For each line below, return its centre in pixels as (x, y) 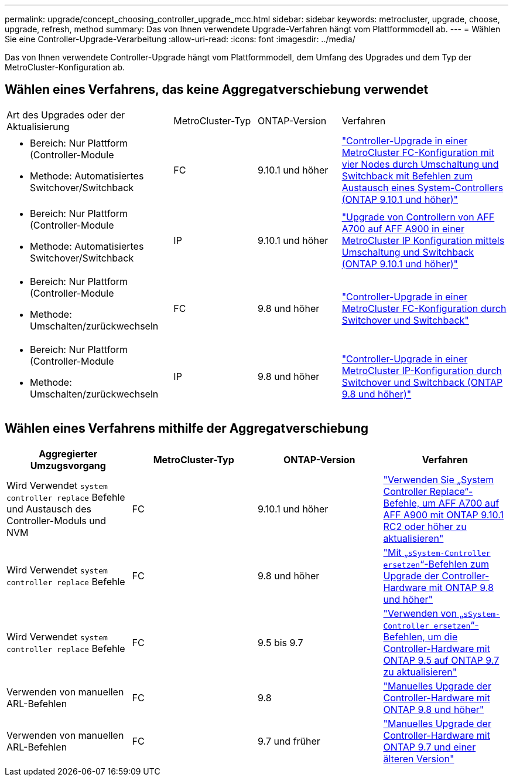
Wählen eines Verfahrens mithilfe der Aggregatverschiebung (187, 429)
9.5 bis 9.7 (281, 642)
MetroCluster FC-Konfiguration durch (424, 308)
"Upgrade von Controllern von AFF (418, 217)
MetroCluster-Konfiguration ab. (65, 67)
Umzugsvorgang (68, 465)
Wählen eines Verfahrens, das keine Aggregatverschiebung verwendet (217, 90)
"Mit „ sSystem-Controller (437, 552)
